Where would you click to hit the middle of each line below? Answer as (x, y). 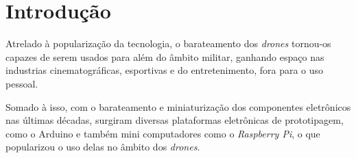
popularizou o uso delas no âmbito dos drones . (103, 147)
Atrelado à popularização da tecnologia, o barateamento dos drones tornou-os (168, 43)
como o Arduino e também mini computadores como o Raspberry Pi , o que (163, 133)
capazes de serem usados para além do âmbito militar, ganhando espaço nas (165, 56)
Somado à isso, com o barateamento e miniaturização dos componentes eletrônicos (178, 106)
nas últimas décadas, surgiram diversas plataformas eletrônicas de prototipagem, (175, 120)
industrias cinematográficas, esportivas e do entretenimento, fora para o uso (165, 70)
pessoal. (22, 83)
